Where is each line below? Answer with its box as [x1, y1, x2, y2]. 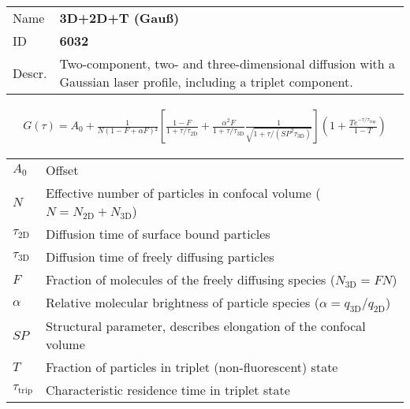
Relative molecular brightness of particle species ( [46, 293, 319, 312]
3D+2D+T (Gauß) [59, 9, 180, 27]
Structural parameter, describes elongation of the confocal [46, 317, 366, 336]
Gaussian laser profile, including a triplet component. [59, 73, 353, 91]
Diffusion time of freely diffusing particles [46, 247, 274, 266]
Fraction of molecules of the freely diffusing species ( [46, 270, 335, 289]
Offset [46, 161, 79, 180]
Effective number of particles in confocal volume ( [46, 184, 321, 203]
